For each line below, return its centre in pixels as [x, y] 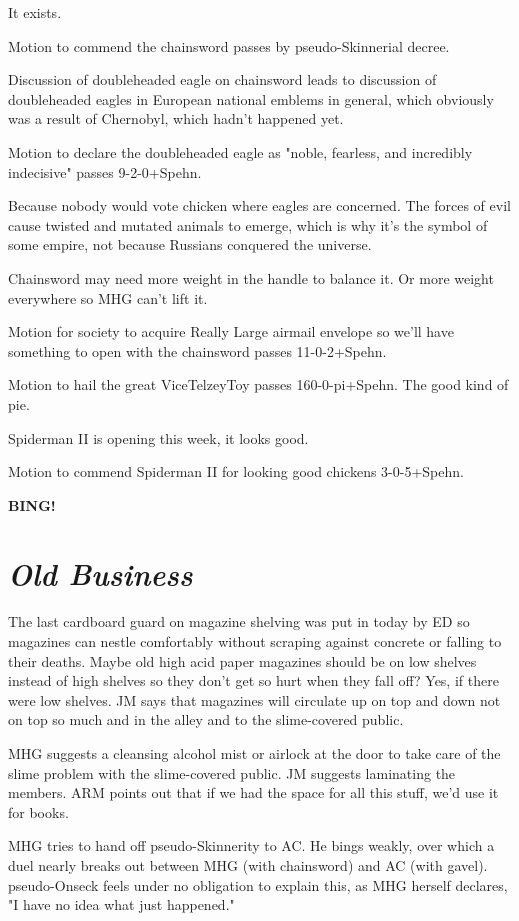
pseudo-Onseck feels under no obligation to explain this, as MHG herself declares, [258, 884]
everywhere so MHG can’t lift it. [108, 297]
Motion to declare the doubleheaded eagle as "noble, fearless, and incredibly [240, 151]
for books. [38, 811]
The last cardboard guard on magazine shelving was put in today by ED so [239, 621]
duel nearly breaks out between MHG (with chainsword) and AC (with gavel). [248, 864]
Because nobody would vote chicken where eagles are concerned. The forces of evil [259, 205]
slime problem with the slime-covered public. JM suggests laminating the [232, 772]
